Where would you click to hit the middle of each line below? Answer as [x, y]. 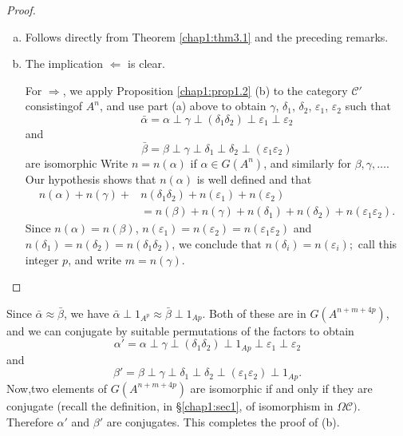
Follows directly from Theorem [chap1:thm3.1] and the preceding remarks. [207, 36]
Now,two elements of [57, 388]
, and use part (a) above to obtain [183, 106]
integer [42, 259]
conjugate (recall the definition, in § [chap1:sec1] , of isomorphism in [170, 405]
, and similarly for [307, 163]
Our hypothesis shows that [91, 178]
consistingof [54, 106]
